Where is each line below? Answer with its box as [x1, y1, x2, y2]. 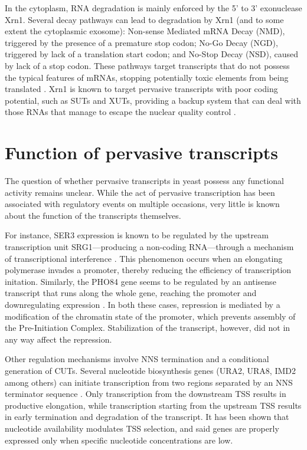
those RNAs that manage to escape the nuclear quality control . [5, 106, 236, 118]
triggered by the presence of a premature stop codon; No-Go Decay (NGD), [5, 36, 278, 48]
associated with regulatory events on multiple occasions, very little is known [5, 198, 280, 210]
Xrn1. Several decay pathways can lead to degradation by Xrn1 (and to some [5, 13, 284, 25]
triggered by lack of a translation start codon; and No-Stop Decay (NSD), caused [5, 48, 299, 60]
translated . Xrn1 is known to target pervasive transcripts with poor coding [5, 83, 278, 95]
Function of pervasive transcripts [5, 140, 279, 165]
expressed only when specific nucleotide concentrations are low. [5, 433, 233, 446]
